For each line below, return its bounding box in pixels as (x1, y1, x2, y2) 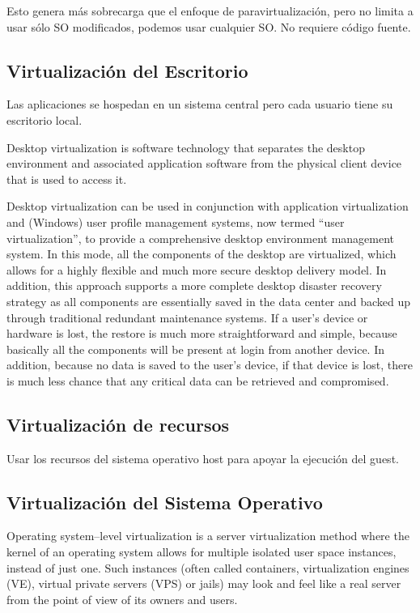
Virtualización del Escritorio (6, 57, 248, 83)
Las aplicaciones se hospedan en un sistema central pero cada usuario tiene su (6, 96, 393, 113)
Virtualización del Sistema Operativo (6, 489, 323, 514)
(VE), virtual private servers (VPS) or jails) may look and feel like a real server (6, 575, 401, 592)
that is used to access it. (6, 170, 127, 187)
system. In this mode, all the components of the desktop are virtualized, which (6, 245, 397, 262)
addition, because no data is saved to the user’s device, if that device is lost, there (6, 356, 413, 373)
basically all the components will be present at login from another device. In (6, 340, 385, 357)
